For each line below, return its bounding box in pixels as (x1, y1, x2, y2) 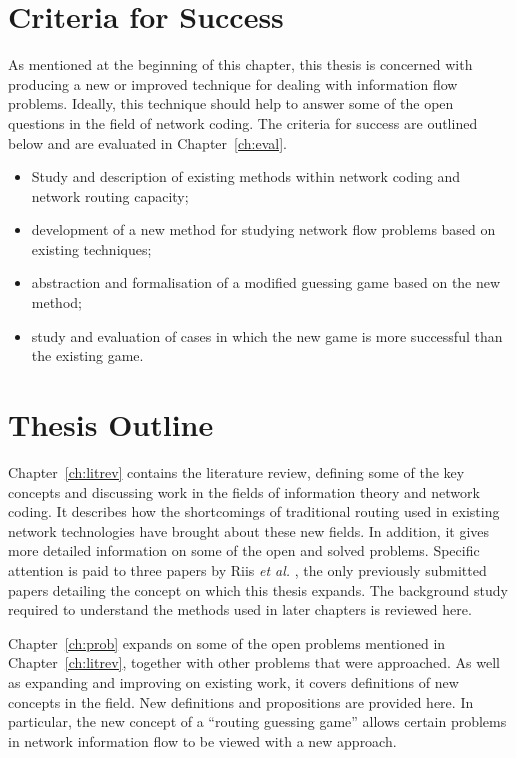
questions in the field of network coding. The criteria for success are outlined (8, 112, 478, 133)
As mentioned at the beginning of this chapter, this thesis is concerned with (8, 54, 473, 75)
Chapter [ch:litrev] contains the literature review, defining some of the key (8, 461, 465, 482)
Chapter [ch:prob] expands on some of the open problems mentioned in (8, 632, 446, 653)
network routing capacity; (31, 185, 189, 206)
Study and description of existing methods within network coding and (31, 166, 460, 187)
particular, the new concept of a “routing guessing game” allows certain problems (8, 711, 507, 732)
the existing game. (31, 345, 144, 366)
